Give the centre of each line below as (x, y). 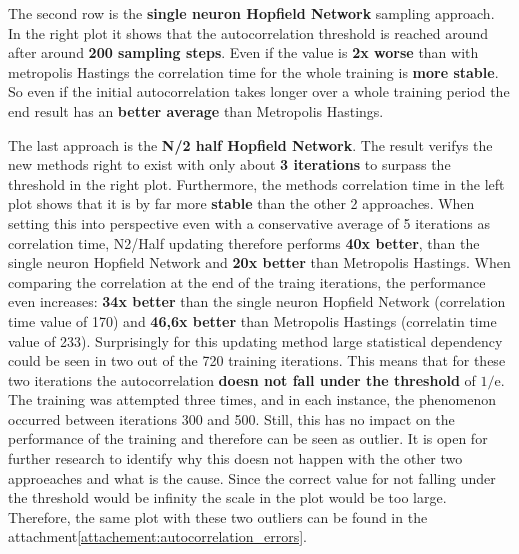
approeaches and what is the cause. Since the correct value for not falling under (252, 477)
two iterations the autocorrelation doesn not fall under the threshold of (242, 379)
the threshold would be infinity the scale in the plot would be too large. (227, 497)
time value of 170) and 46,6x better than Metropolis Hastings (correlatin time (252, 320)
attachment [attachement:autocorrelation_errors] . (157, 536)
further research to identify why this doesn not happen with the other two (235, 458)
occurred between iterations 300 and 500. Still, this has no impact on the (231, 418)
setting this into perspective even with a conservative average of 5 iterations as (249, 222)
